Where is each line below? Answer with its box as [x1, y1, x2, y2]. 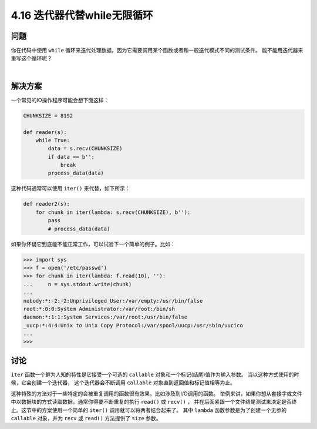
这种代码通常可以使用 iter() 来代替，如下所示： [11, 185, 130, 192]
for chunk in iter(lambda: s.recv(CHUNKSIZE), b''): [35, 209, 191, 216]
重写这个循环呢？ [11, 55, 52, 62]
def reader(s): [23, 129, 67, 135]
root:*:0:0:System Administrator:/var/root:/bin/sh [23, 306, 176, 312]
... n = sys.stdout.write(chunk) [23, 281, 132, 287]
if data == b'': [48, 153, 95, 160]
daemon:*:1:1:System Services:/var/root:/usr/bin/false [23, 314, 188, 320]
